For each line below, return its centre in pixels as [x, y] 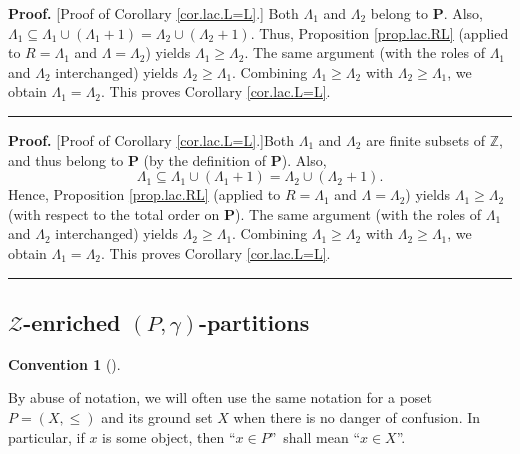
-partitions [254, 321]
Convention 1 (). [64, 363]
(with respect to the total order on [114, 213]
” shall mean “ [314, 436]
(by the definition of [205, 159]
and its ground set [157, 416]
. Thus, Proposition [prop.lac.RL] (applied [379, 32]
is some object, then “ [169, 436]
